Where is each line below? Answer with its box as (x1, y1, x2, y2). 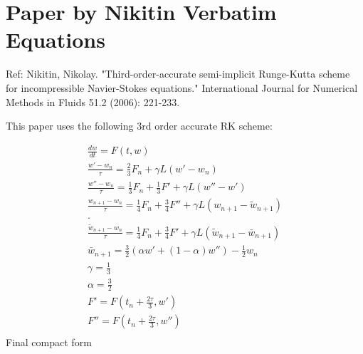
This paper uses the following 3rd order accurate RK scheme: (6, 118, 273, 133)
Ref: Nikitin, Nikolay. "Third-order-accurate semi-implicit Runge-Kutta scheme (6, 66, 350, 81)
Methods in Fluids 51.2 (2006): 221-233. (6, 94, 180, 109)
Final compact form (6, 335, 92, 350)
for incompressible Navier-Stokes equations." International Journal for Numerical (6, 80, 358, 95)
